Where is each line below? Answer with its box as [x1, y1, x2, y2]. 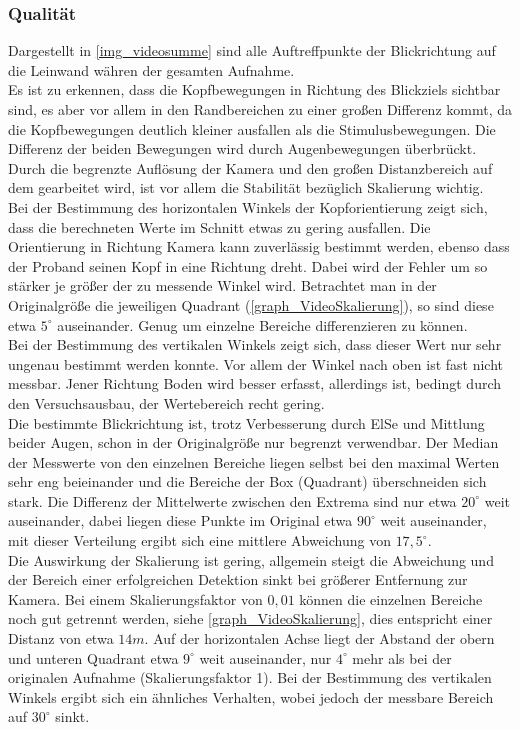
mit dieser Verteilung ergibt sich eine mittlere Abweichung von [8, 530, 391, 551]
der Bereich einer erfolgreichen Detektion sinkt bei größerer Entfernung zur [8, 569, 468, 590]
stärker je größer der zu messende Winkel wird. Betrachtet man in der [8, 275, 437, 296]
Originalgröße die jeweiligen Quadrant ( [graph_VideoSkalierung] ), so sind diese [8, 294, 494, 315]
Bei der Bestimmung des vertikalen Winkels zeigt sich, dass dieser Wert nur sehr [8, 334, 502, 355]
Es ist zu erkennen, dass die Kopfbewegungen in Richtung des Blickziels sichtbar [8, 79, 501, 100]
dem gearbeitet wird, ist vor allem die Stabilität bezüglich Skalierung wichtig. [8, 177, 484, 198]
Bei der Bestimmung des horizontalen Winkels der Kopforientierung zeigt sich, [8, 196, 488, 217]
